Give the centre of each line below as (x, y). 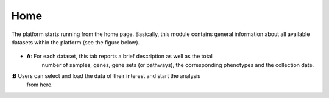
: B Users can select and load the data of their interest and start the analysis (106, 76)
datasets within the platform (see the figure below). (76, 42)
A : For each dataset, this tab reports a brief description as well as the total (119, 56)
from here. (40, 85)
